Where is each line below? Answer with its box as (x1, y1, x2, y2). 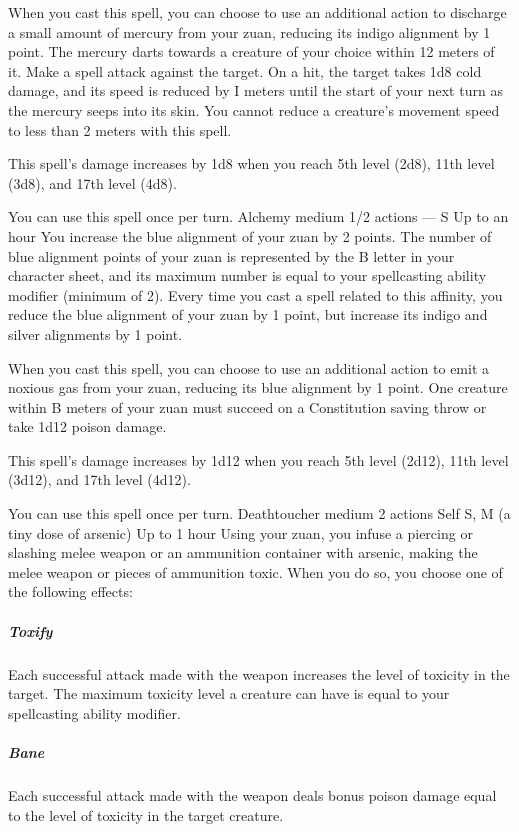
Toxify (8, 620, 53, 641)
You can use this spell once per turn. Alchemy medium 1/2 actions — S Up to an (8, 206, 509, 227)
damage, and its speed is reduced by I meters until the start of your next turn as (8, 80, 503, 101)
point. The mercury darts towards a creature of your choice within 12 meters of (8, 41, 495, 62)
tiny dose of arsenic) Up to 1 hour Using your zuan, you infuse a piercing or (8, 522, 473, 543)
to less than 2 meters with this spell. (8, 119, 232, 140)
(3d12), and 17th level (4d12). (8, 469, 191, 490)
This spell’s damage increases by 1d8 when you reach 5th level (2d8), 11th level (8, 153, 495, 174)
